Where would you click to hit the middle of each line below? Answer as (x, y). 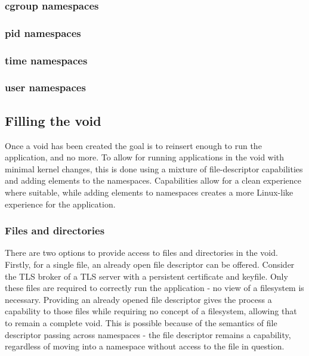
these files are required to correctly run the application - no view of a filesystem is (154, 288)
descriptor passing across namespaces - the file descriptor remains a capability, (148, 334)
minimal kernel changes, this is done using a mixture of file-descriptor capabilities (154, 168)
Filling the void (53, 120)
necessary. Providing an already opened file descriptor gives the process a (138, 299)
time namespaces (46, 60)
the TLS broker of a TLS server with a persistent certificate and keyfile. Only (146, 276)
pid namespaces (43, 32)
